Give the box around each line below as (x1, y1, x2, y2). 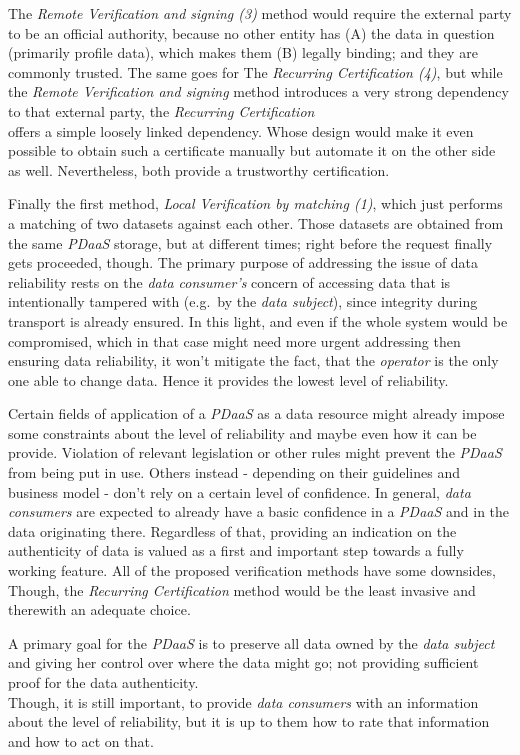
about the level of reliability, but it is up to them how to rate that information (8, 711, 490, 732)
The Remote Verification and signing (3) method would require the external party (8, 3, 512, 23)
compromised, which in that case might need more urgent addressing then (8, 330, 461, 351)
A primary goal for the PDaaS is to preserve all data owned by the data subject (8, 632, 495, 653)
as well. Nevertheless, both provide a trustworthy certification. (8, 159, 390, 180)
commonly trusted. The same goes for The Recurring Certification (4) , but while (8, 61, 503, 82)
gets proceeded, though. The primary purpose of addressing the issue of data (8, 252, 479, 273)
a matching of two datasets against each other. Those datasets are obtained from (8, 212, 504, 233)
